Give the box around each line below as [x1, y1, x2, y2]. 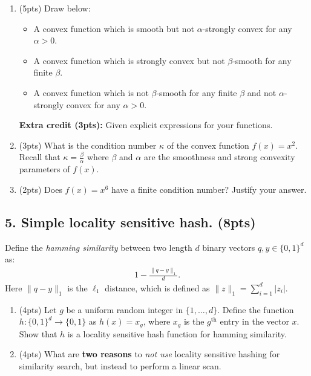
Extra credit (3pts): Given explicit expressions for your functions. [19, 118, 273, 131]
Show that [19, 327, 57, 340]
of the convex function [166, 138, 249, 151]
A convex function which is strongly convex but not [33, 54, 225, 66]
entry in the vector [220, 315, 289, 328]
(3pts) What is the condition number [19, 138, 157, 151]
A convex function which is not [33, 86, 149, 99]
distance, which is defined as [105, 281, 210, 294]
